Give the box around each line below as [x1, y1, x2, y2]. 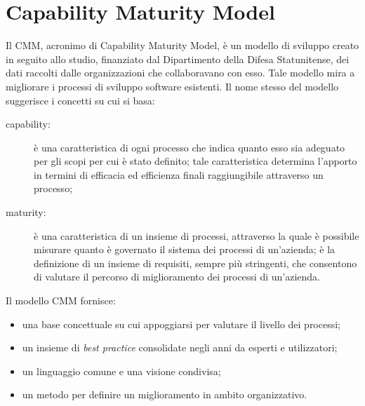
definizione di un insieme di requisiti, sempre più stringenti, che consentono [34, 255, 357, 270]
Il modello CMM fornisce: [6, 293, 116, 308]
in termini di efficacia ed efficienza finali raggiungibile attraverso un [34, 167, 324, 182]
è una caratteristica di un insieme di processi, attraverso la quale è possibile [34, 228, 359, 243]
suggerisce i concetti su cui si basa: [6, 93, 155, 107]
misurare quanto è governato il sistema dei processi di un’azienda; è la [34, 242, 336, 257]
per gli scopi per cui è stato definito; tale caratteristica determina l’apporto [34, 154, 357, 168]
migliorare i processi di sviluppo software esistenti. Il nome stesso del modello [6, 79, 339, 93]
